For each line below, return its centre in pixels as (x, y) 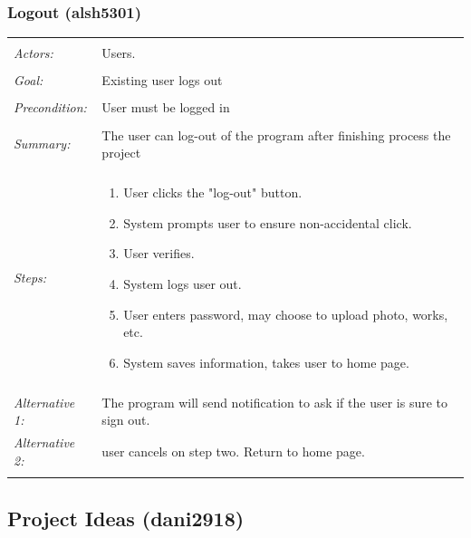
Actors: (34, 53)
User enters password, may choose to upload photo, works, (286, 314)
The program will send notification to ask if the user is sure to (274, 402)
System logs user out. (183, 283)
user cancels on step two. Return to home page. (233, 452)
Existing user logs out (162, 80)
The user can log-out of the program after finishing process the (276, 134)
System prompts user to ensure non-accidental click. (268, 222)
